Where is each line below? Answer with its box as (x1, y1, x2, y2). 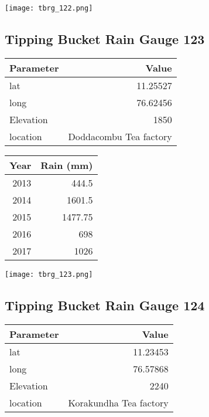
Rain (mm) (40, 158, 93, 172)
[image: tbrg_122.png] (5, 4, 93, 12)
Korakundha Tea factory (68, 395, 169, 409)
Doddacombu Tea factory (68, 129, 172, 143)
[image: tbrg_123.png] (5, 270, 93, 279)
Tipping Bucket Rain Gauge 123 (5, 30, 205, 48)
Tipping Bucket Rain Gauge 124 (5, 296, 205, 314)
